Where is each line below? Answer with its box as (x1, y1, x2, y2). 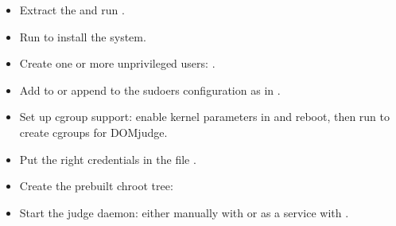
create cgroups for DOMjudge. (19, 123, 168, 140)
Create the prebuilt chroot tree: (19, 177, 173, 194)
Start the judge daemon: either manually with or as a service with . (19, 204, 349, 220)
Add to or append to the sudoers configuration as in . (19, 81, 281, 98)
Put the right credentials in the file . (19, 150, 196, 167)
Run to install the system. (19, 28, 146, 45)
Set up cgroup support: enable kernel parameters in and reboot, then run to (19, 108, 390, 125)
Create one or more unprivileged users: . (19, 55, 215, 72)
